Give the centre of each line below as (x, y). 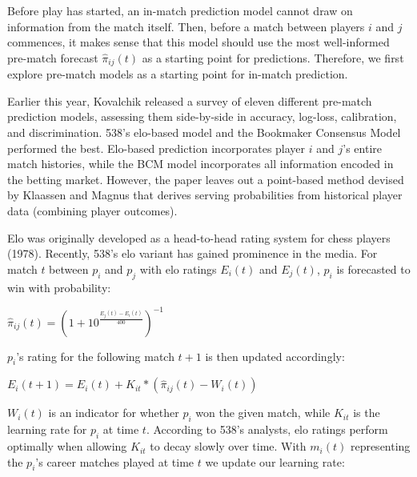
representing (380, 446)
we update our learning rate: (275, 461)
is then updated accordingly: (275, 356)
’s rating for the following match (95, 356)
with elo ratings (178, 269)
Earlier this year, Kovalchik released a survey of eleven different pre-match (190, 100)
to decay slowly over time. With (228, 446)
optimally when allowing (67, 446)
